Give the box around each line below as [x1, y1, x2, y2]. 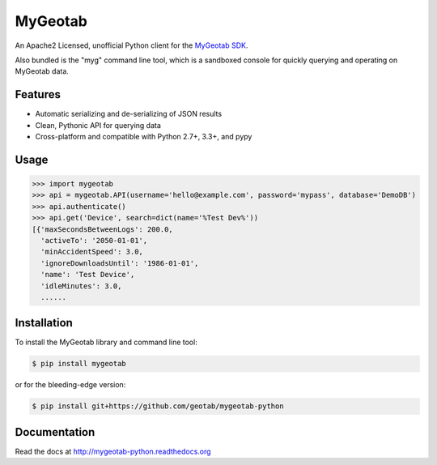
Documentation [15, 425, 95, 439]
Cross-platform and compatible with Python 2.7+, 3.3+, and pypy [35, 132, 252, 142]
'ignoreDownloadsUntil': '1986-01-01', [40, 258, 199, 267]
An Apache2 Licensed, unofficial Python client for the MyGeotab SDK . [15, 41, 248, 50]
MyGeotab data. [15, 66, 69, 76]
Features [15, 87, 61, 101]
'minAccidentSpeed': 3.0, [40, 247, 143, 257]
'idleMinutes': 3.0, [40, 281, 122, 291]
